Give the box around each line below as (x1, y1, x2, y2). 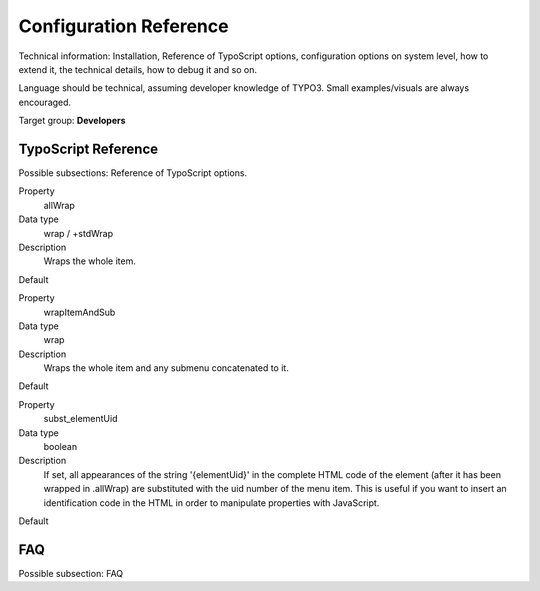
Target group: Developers (18, 115, 126, 127)
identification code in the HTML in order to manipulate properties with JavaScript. (43, 496, 380, 509)
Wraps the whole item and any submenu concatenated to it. (43, 362, 289, 374)
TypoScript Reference (18, 140, 159, 157)
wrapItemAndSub (43, 306, 116, 318)
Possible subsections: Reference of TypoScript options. (18, 167, 248, 179)
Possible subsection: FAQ (18, 567, 124, 579)
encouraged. (18, 96, 72, 108)
